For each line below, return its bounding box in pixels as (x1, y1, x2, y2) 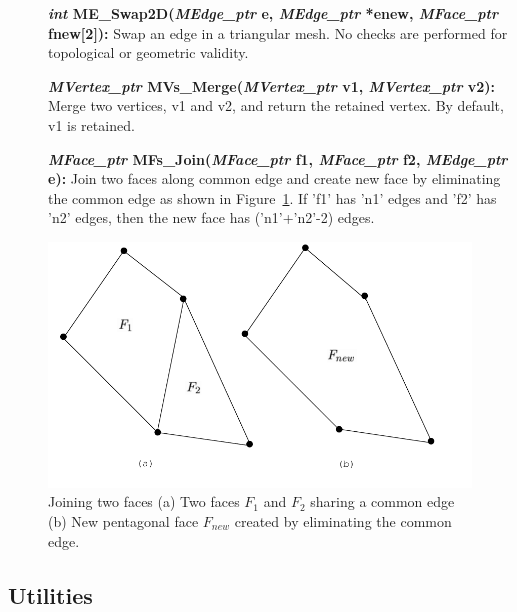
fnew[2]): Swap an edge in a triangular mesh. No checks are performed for (48, 22, 508, 43)
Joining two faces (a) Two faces (48, 491, 240, 512)
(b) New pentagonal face (48, 511, 199, 532)
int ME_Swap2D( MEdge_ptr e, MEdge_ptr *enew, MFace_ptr (48, 3, 498, 23)
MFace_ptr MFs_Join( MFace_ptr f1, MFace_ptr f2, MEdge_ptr (48, 148, 508, 169)
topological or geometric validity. (48, 42, 249, 63)
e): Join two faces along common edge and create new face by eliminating (48, 168, 501, 189)
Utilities (8, 579, 93, 610)
